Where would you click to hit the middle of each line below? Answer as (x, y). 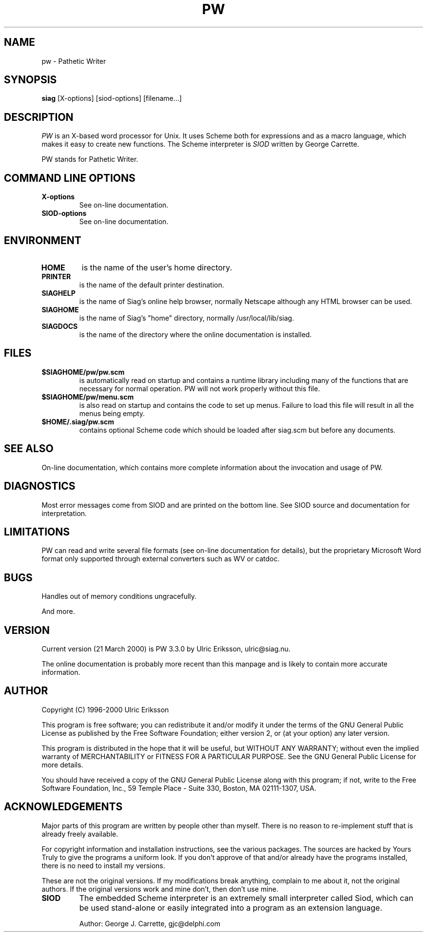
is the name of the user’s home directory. (157, 267)
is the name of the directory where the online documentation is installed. (195, 334)
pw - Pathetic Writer (74, 61)
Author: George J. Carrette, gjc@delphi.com (150, 923)
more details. (62, 764)
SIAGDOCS (60, 326)
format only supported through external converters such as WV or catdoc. (161, 559)
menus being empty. (112, 413)
